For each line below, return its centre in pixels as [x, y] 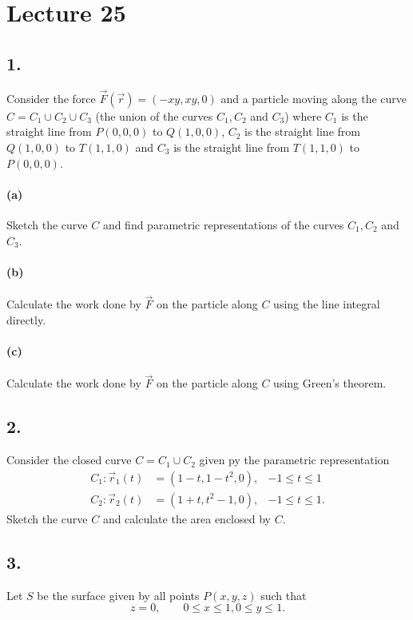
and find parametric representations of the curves [223, 224]
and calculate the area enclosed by [187, 518]
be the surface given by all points [118, 595]
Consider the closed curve [69, 460]
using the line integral [327, 304]
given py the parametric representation [294, 460]
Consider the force [51, 98]
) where [303, 115]
